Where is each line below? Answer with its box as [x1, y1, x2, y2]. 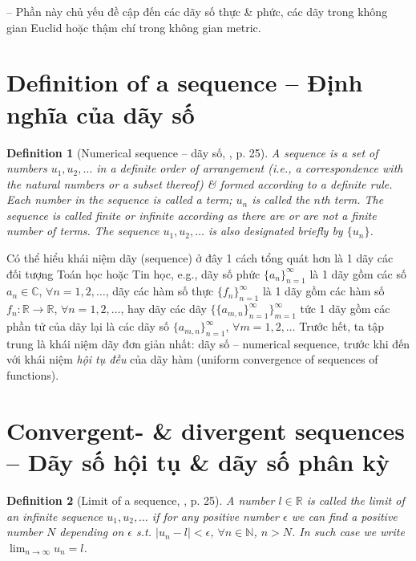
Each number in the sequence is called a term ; [6, 191, 232, 208]
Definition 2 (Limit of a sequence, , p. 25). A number [6, 491, 275, 508]
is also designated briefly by [208, 222, 343, 239]
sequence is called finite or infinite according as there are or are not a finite [6, 206, 377, 223]
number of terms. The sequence [6, 222, 160, 239]
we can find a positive [291, 507, 398, 524]
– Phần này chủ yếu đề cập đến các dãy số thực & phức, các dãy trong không [6, 3, 388, 19]
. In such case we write [292, 523, 405, 540]
